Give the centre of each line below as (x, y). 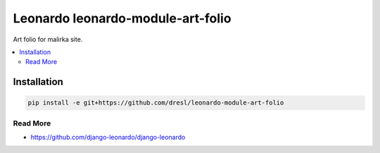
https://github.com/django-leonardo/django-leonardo (108, 138)
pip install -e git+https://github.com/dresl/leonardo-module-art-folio (156, 103)
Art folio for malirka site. (48, 39)
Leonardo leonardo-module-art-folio (122, 18)
